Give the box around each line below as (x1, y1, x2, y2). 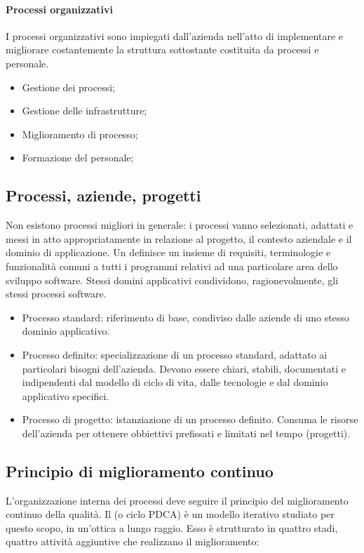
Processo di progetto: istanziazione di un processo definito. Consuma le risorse (22, 412, 358, 427)
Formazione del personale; (22, 150, 134, 165)
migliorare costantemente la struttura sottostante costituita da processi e (6, 42, 319, 57)
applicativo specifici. (22, 388, 109, 403)
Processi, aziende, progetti (6, 185, 201, 206)
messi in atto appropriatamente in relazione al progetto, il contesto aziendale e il (6, 231, 352, 246)
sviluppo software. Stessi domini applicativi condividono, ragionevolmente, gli (6, 272, 339, 287)
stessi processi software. (6, 286, 107, 301)
